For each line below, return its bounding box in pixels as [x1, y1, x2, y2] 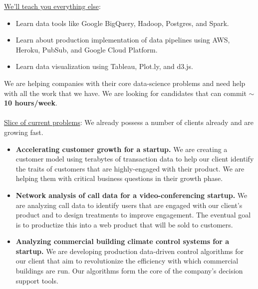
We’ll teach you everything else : [4, 1, 101, 11]
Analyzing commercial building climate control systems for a [15, 236, 230, 246]
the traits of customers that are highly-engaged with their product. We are [15, 163, 245, 173]
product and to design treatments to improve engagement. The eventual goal [15, 209, 251, 220]
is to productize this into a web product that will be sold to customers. [15, 219, 233, 229]
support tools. [15, 275, 58, 285]
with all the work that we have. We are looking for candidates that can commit [4, 87, 247, 98]
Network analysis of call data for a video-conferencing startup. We [15, 189, 248, 200]
